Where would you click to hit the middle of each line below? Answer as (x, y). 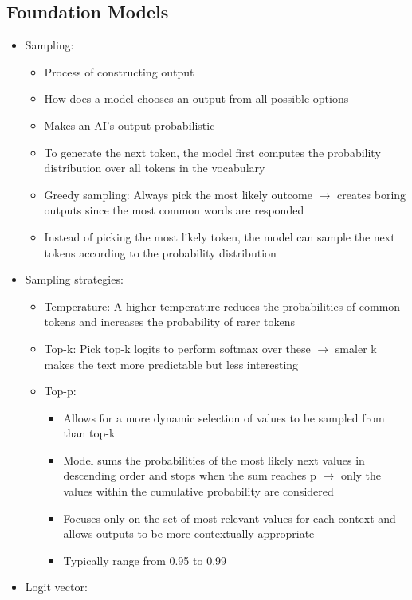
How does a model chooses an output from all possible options (196, 98)
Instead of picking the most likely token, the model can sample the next (220, 236)
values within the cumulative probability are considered (198, 491)
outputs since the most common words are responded (174, 210)
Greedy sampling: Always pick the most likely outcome (178, 194)
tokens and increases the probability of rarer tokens (169, 322)
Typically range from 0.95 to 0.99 (145, 560)
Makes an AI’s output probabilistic (129, 125)
